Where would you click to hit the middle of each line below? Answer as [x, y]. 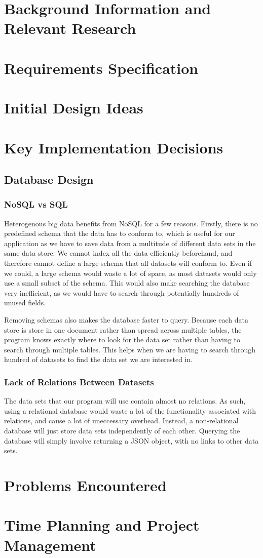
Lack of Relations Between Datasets [79, 382]
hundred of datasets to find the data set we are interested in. [99, 359]
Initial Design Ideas [74, 108]
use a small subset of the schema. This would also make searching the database [127, 283]
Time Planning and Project [102, 525]
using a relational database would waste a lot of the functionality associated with [130, 410]
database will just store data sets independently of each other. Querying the [122, 430]
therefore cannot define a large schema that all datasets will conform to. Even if [128, 263]
